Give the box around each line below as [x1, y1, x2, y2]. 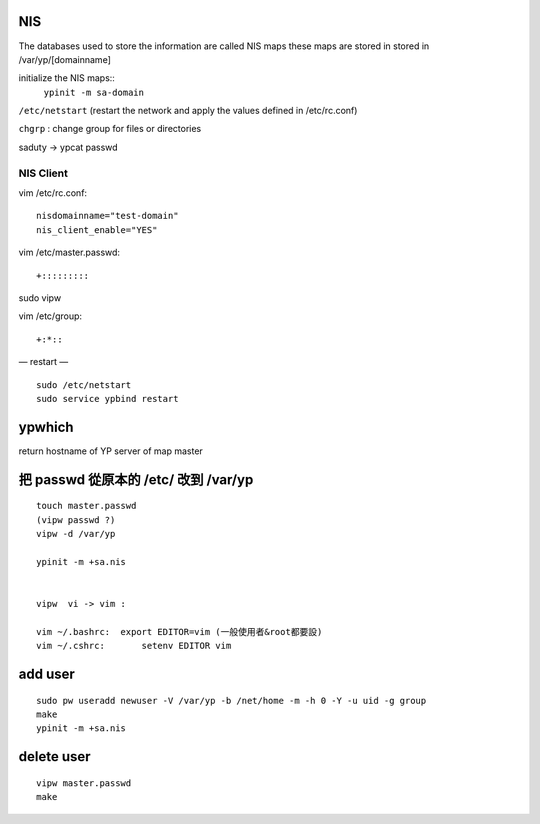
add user [18, 665, 75, 682]
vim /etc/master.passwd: [18, 246, 120, 259]
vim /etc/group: [18, 310, 83, 322]
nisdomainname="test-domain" [36, 210, 179, 222]
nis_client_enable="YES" [36, 224, 158, 235]
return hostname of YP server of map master [18, 445, 204, 457]
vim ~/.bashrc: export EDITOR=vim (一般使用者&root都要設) [36, 626, 323, 637]
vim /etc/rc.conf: [18, 187, 88, 199]
